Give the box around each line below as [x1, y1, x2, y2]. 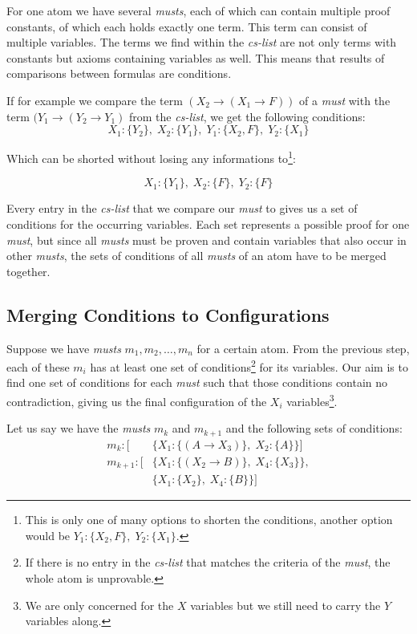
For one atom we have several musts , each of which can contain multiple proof [6, 2, 391, 18]
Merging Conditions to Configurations [6, 302, 330, 327]
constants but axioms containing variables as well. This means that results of [6, 49, 385, 66]
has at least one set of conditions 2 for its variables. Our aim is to [90, 356, 408, 375]
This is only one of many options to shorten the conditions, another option [25, 511, 393, 528]
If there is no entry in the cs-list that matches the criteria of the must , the [25, 554, 391, 571]
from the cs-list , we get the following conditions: [129, 108, 366, 124]
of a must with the [299, 91, 391, 108]
